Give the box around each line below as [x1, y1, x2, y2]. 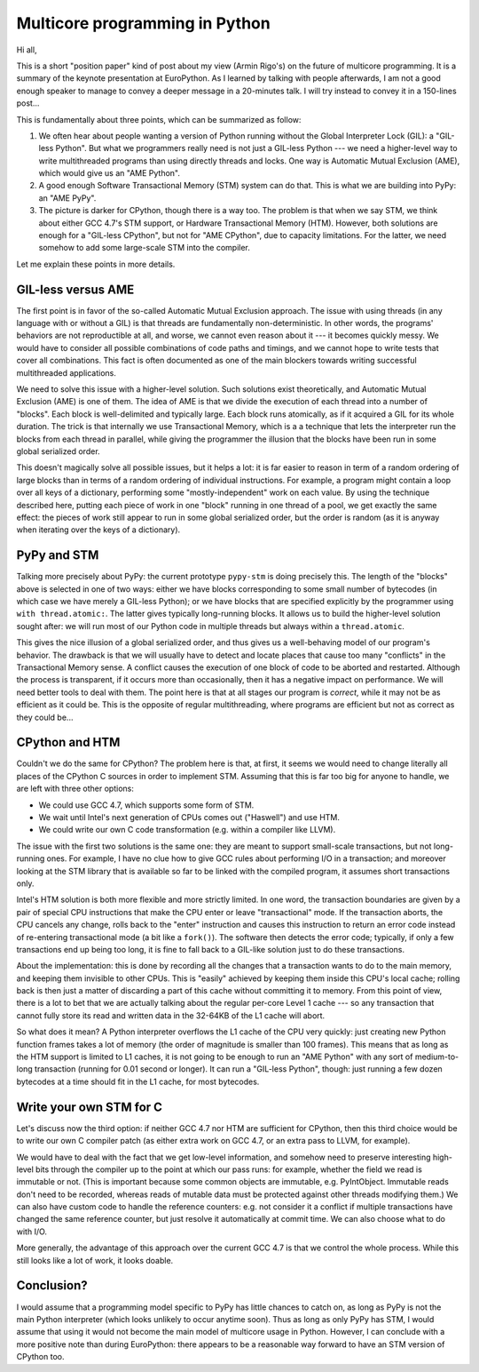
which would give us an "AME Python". [38, 168, 181, 179]
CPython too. [16, 1352, 65, 1362]
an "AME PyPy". [38, 192, 97, 203]
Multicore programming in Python [16, 13, 271, 33]
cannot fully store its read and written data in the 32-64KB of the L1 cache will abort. [16, 1009, 326, 1021]
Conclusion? [16, 1278, 88, 1293]
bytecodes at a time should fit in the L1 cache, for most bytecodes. [16, 1076, 260, 1087]
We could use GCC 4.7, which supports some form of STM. [38, 800, 255, 810]
